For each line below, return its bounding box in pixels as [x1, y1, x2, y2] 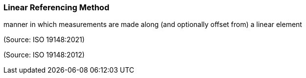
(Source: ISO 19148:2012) [3, 51, 85, 59]
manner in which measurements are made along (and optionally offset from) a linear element [3, 20, 302, 29]
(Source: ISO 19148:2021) [3, 35, 85, 44]
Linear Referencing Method [3, 2, 110, 12]
